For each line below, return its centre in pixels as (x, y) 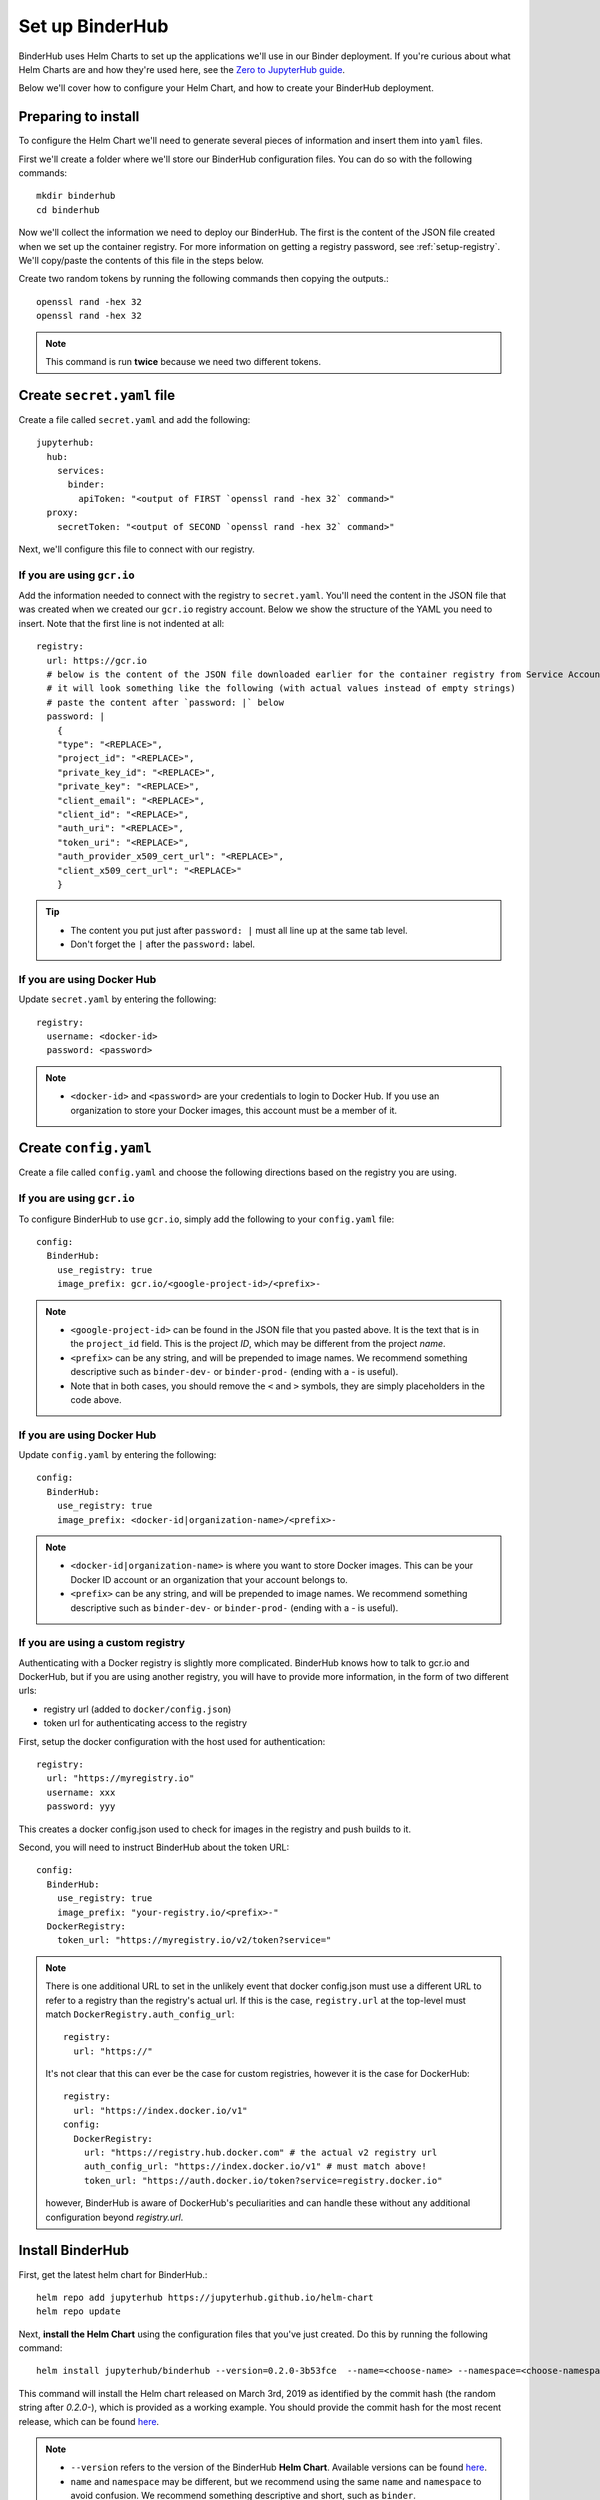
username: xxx (81, 1792)
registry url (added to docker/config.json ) (137, 1709)
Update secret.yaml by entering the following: (117, 999)
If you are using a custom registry (101, 1643)
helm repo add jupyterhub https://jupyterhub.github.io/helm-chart (205, 2297)
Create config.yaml (85, 1148)
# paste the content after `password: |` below (165, 702)
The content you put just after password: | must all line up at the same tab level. (239, 930)
